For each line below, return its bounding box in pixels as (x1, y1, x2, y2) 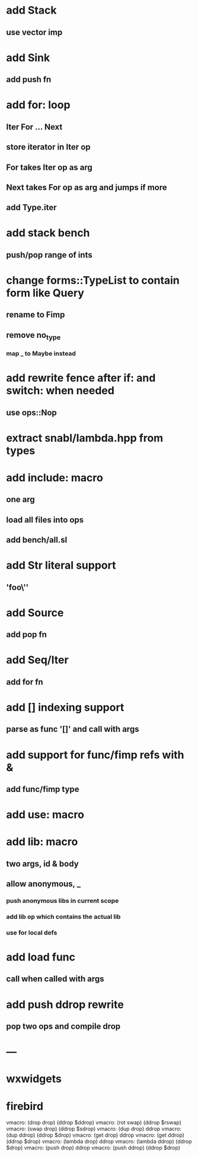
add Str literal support (6, 559, 116, 572)
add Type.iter (6, 202, 57, 213)
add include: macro (6, 471, 104, 484)
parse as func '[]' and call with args (6, 724, 139, 734)
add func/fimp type (6, 784, 79, 794)
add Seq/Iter (6, 654, 69, 667)
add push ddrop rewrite (6, 998, 124, 1011)
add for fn (6, 677, 43, 687)
